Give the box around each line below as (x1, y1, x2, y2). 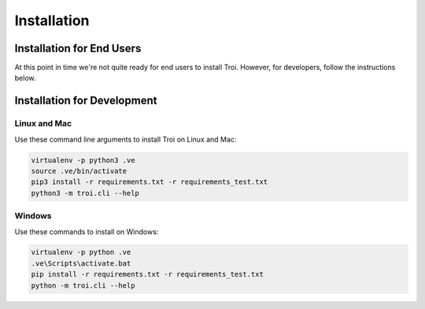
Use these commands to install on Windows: (14, 226, 159, 236)
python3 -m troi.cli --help (31, 189, 139, 197)
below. (14, 73, 36, 83)
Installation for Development (14, 94, 157, 108)
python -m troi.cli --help (31, 281, 135, 290)
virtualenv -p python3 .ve (31, 156, 135, 164)
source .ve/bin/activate (31, 166, 128, 175)
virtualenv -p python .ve (31, 248, 131, 257)
